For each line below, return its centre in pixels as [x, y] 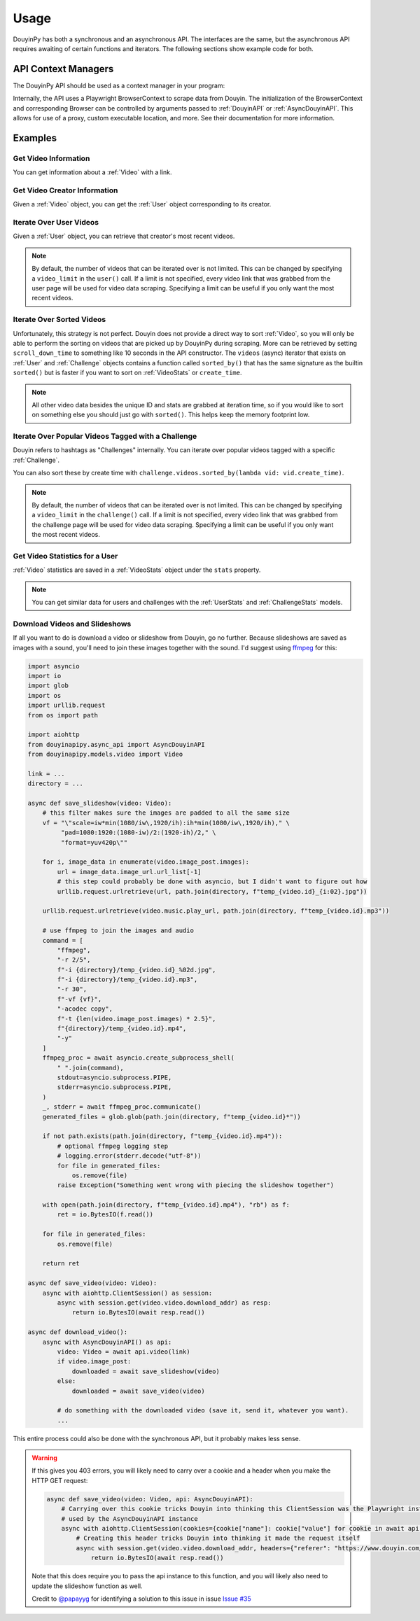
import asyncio [54, 666]
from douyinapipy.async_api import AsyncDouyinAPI [117, 744]
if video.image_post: [94, 1362]
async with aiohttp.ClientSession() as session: [127, 1293]
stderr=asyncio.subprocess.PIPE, [114, 1087]
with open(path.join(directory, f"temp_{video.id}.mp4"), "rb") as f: [166, 1205]
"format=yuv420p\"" [94, 842]
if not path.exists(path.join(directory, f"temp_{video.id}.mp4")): [162, 1136]
